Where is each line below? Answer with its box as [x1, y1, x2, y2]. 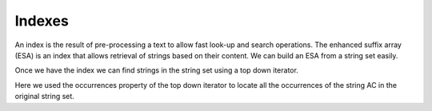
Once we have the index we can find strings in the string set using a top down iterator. [14, 65, 299, 75]
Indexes [14, 12, 70, 30]
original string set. [14, 92, 75, 101]
